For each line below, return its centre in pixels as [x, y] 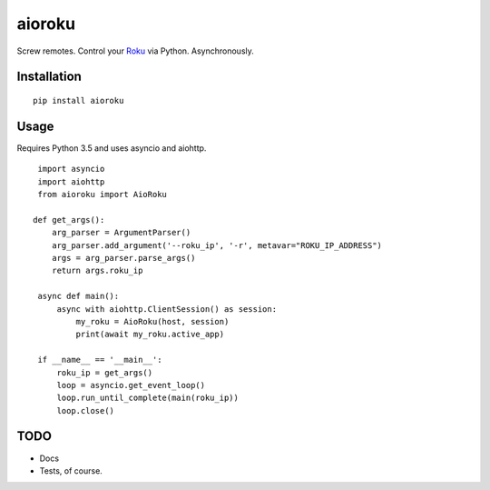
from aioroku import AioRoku [103, 195]
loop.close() [86, 410]
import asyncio [71, 169]
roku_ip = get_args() [105, 372]
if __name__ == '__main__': [100, 360]
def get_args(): [69, 220]
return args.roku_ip [97, 271]
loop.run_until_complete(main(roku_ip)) [148, 398]
